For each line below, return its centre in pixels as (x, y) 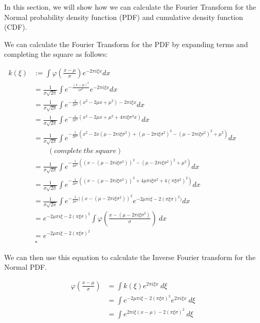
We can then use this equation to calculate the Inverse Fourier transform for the (130, 257)
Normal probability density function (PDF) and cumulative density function (124, 17)
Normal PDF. (26, 267)
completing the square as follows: (56, 54)
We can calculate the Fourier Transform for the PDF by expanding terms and (126, 44)
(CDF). (16, 27)
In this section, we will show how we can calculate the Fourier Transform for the (130, 7)
